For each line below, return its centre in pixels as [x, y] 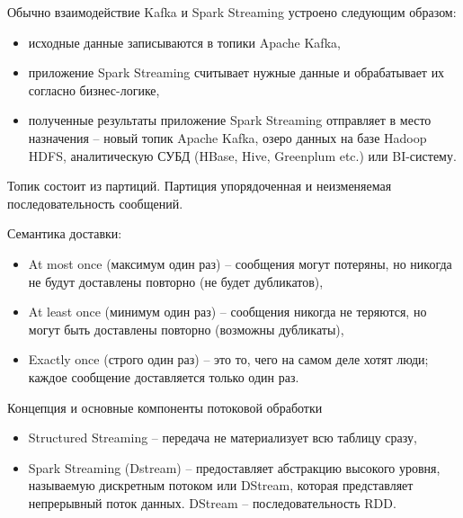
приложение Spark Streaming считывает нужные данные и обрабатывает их [236, 72]
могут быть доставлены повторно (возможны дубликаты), [186, 329]
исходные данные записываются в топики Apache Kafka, [184, 42]
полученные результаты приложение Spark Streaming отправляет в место [230, 120]
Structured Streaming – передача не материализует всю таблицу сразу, [223, 438]
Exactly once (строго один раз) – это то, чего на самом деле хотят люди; [228, 359]
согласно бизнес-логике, [94, 89]
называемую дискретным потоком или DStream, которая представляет [221, 485]
